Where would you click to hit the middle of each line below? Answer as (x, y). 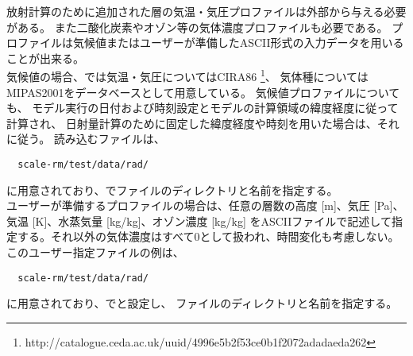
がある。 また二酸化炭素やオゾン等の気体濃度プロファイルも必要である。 (197, 27)
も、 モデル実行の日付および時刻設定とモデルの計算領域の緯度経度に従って (203, 108)
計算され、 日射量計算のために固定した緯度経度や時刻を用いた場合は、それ (203, 123)
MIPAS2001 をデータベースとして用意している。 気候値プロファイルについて (203, 92)
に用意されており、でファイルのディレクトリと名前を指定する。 (172, 190)
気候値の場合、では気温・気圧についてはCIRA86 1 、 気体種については (187, 75)
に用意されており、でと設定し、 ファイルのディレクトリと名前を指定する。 (202, 303)
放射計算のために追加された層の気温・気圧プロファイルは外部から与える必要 (206, 11)
